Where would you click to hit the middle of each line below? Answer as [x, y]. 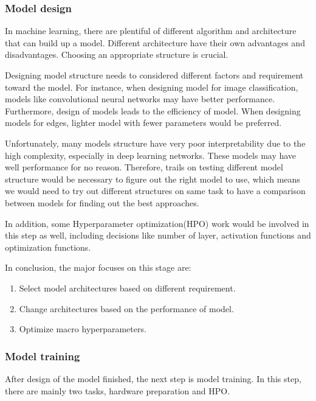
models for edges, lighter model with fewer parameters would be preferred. [143, 123]
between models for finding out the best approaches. [102, 202]
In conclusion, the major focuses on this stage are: [98, 267]
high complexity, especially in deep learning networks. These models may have [151, 155]
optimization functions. [48, 247]
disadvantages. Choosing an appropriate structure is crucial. [117, 54]
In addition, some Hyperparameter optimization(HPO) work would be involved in [157, 223]
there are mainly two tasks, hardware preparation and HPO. [118, 390]
